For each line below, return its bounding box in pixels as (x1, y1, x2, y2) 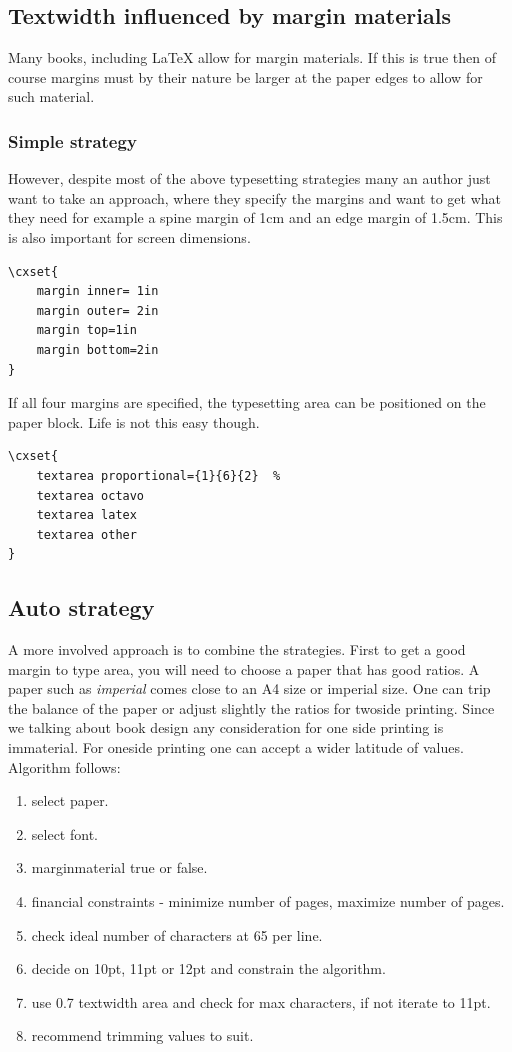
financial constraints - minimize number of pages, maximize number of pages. (31, 891, 505, 912)
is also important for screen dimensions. (8, 226, 251, 247)
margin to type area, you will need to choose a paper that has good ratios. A (8, 658, 480, 679)
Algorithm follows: (8, 756, 121, 777)
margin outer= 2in (36, 303, 159, 318)
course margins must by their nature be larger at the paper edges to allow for (8, 66, 483, 87)
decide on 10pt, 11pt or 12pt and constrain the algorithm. (31, 958, 386, 979)
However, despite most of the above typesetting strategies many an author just (8, 168, 491, 189)
